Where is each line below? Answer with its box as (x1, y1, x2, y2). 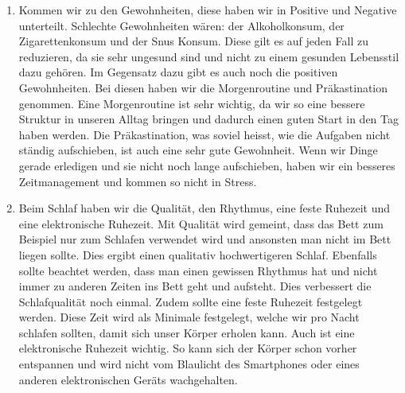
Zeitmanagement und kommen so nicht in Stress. (18, 173, 257, 189)
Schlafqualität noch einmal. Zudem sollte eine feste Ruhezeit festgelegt (18, 293, 363, 309)
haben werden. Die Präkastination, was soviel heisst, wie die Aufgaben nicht (18, 126, 391, 142)
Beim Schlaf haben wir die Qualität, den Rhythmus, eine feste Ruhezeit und (18, 200, 391, 216)
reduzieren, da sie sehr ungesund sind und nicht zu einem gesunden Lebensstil (18, 48, 399, 64)
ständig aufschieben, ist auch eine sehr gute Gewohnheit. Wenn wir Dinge (18, 142, 378, 158)
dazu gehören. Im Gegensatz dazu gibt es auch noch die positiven (18, 64, 338, 80)
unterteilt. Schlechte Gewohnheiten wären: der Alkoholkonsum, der (18, 17, 345, 33)
